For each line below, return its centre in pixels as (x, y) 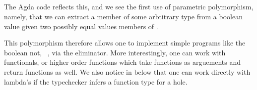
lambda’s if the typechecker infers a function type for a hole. (96, 81)
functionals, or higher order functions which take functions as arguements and (123, 62)
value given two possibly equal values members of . (81, 26)
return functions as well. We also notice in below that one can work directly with (127, 71)
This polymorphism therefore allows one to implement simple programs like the (125, 43)
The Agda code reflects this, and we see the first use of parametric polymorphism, (129, 7)
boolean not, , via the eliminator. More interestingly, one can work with (115, 52)
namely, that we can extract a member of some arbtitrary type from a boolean (123, 16)
